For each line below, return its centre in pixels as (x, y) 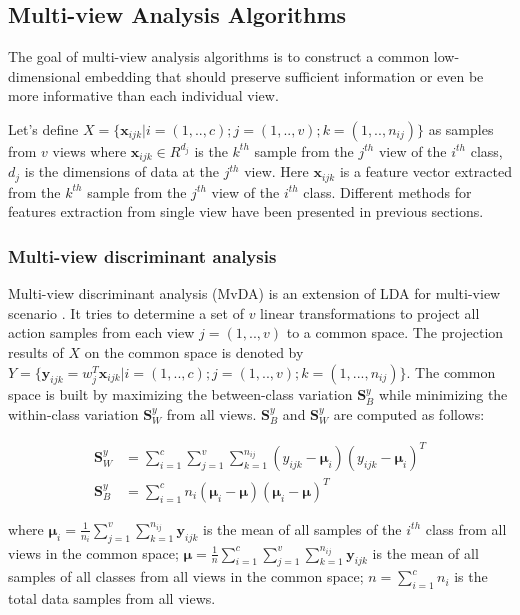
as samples (461, 128)
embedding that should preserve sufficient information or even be (284, 75)
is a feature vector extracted (425, 171)
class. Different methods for (387, 191)
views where (89, 150)
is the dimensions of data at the (122, 171)
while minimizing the (443, 394)
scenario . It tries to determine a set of (126, 312)
